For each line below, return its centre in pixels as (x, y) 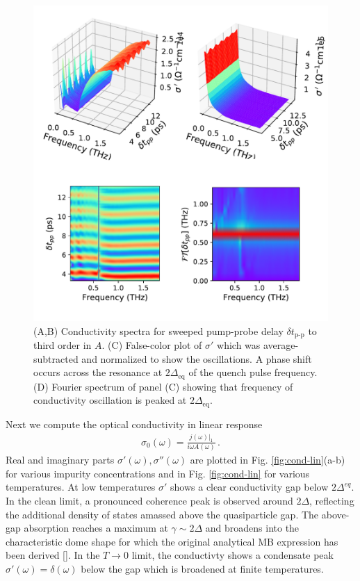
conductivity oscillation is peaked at (110, 400)
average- (281, 345)
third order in (63, 345)
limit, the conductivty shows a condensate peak (232, 555)
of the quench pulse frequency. (253, 372)
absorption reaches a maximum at (96, 528)
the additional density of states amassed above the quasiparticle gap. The (162, 514)
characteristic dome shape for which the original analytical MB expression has (172, 541)
